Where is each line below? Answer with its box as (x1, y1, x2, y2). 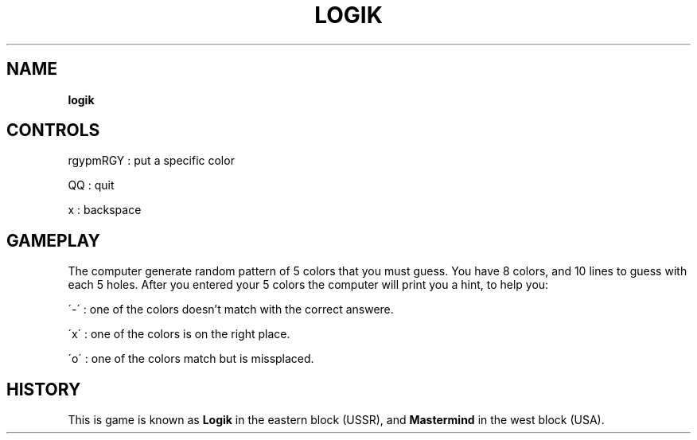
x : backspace (68, 203, 142, 217)
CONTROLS (6, 120, 100, 141)
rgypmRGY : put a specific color (68, 154, 235, 168)
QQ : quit (68, 178, 115, 193)
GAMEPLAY (6, 230, 100, 251)
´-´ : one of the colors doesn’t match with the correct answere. (68, 302, 394, 317)
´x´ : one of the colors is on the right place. (68, 327, 290, 341)
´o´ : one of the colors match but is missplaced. (68, 352, 314, 366)
